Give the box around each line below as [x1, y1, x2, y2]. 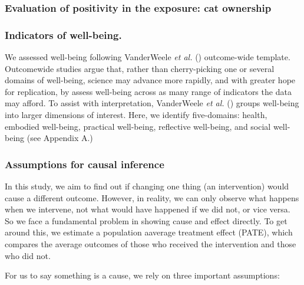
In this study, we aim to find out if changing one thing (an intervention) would [5, 180, 289, 192]
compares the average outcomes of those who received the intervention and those [5, 238, 296, 250]
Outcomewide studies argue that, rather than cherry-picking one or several [5, 62, 275, 74]
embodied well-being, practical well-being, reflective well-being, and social [5, 120, 271, 132]
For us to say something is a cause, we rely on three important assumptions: [5, 269, 280, 281]
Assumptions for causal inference [5, 156, 164, 171]
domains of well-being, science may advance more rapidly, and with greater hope [5, 74, 296, 86]
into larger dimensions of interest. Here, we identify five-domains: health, [5, 109, 267, 121]
